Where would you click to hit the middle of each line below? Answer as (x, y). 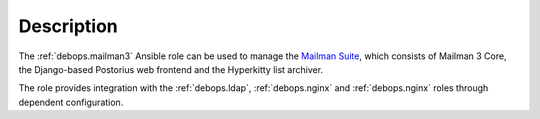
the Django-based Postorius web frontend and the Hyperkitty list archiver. (171, 69)
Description (68, 26)
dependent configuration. (71, 102)
